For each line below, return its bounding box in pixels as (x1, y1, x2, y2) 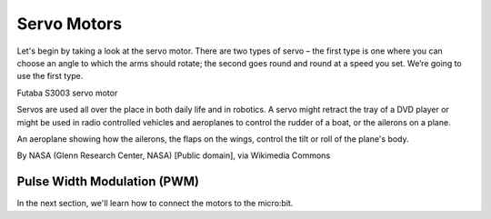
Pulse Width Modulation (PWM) (16, 174, 200, 190)
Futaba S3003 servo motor (16, 87, 118, 98)
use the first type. (16, 71, 84, 82)
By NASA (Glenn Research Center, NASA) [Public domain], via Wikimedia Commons (16, 150, 331, 161)
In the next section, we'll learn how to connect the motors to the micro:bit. (16, 198, 294, 209)
